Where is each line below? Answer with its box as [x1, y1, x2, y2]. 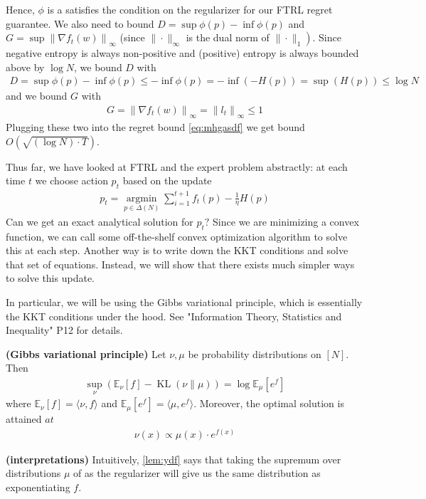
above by [6, 59, 45, 74]
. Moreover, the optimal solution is [193, 396, 344, 411]
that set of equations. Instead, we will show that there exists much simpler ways [6, 256, 355, 271]
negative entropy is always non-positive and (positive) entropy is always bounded [6, 46, 359, 61]
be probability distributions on [188, 346, 321, 361]
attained [6, 411, 42, 426]
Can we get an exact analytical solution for [6, 214, 193, 229]
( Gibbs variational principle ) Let [6, 346, 166, 361]
